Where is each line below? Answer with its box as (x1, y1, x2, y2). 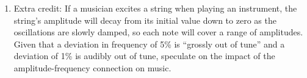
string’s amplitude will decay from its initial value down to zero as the (13, 13, 276, 26)
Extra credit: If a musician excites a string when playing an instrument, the (13, 2, 297, 14)
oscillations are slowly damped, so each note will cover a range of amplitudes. (13, 26, 303, 38)
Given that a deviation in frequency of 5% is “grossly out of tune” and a (13, 37, 285, 50)
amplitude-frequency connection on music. (13, 61, 172, 74)
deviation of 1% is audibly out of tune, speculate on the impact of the (13, 49, 275, 62)
